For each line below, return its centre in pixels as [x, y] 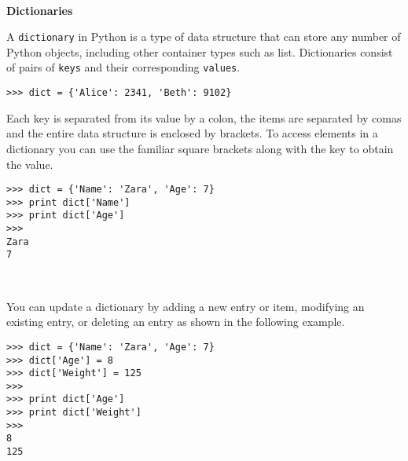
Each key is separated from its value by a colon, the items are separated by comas [204, 117]
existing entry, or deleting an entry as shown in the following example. [176, 322]
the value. [30, 164]
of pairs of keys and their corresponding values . [123, 67]
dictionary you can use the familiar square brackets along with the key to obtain [200, 148]
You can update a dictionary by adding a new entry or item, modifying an [186, 306]
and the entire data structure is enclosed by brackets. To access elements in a [192, 133]
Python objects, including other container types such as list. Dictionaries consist [200, 51]
